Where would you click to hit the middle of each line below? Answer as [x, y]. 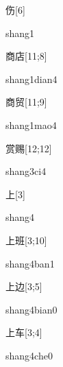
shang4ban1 [30, 263]
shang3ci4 [26, 171]
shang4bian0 [32, 309]
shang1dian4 [32, 79]
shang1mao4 [31, 125]
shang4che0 [29, 355]
